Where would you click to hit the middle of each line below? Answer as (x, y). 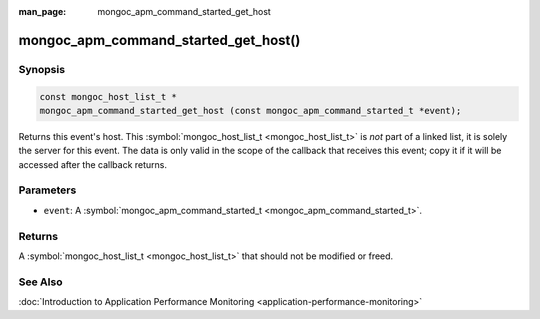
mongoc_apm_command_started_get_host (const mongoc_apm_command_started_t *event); (250, 110)
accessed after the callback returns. (93, 164)
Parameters (47, 190)
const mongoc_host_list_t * (108, 96)
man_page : (42, 11)
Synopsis (41, 69)
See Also (40, 282)
